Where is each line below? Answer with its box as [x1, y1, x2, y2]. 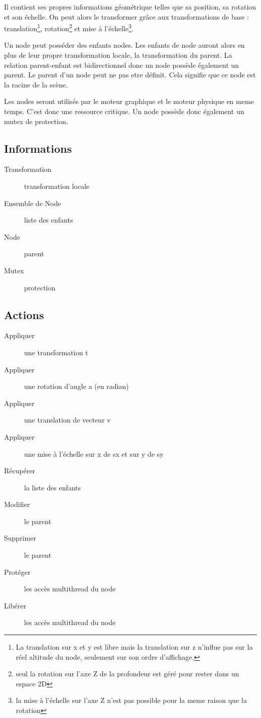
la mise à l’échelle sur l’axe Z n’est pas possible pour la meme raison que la [16, 695, 247, 705]
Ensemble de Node [4, 197, 61, 208]
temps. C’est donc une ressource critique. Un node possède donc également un [4, 106, 244, 116]
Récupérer [4, 465, 36, 476]
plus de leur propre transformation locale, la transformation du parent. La [4, 50, 232, 60]
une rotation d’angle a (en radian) [24, 381, 129, 391]
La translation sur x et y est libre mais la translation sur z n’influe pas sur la [16, 642, 253, 652]
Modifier [4, 499, 30, 509]
